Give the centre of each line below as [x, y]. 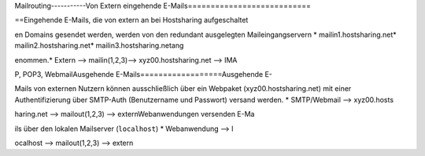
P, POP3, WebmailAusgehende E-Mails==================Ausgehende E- [144, 74]
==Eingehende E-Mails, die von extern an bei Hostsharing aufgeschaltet [131, 20]
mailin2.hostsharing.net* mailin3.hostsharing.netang [99, 45]
